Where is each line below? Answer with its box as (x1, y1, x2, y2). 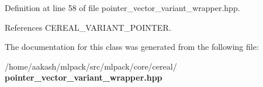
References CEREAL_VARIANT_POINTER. (5, 21, 171, 33)
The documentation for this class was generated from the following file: (5, 41, 259, 53)
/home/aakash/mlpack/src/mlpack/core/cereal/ (5, 60, 177, 72)
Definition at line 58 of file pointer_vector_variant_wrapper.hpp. (5, 2, 240, 13)
